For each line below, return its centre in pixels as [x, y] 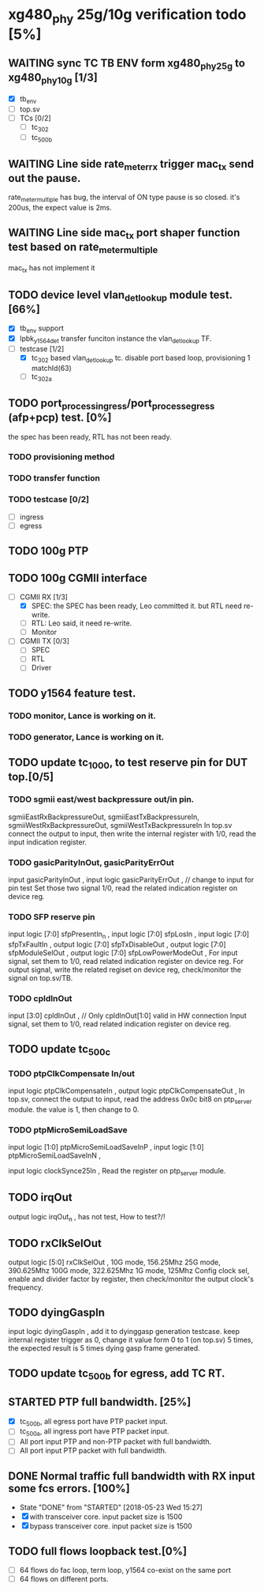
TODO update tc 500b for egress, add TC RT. [117, 1374]
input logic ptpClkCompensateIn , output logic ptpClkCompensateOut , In [127, 1091]
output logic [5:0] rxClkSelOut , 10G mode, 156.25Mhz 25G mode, [114, 1262]
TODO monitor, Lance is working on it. [82, 716]
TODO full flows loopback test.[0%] [98, 1551]
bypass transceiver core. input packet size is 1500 [111, 1526]
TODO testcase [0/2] [48, 500]
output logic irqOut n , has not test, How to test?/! [87, 1217]
